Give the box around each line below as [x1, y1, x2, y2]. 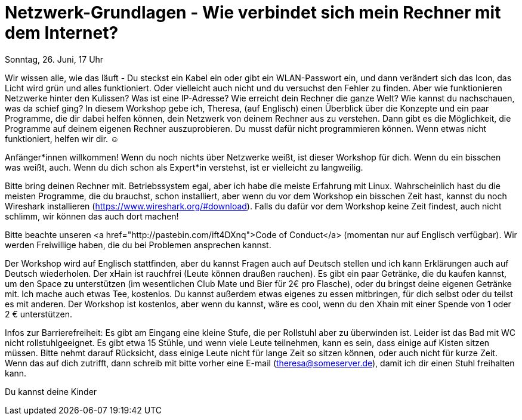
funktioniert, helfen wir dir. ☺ [5, 133, 119, 144]
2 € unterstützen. [5, 308, 72, 319]
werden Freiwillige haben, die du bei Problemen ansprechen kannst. [5, 239, 271, 250]
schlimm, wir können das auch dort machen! [5, 211, 179, 221]
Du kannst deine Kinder [5, 386, 97, 397]
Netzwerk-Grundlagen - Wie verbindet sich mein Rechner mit [5, 2, 501, 23]
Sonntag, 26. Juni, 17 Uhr [5, 54, 104, 64]
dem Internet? [5, 23, 119, 43]
